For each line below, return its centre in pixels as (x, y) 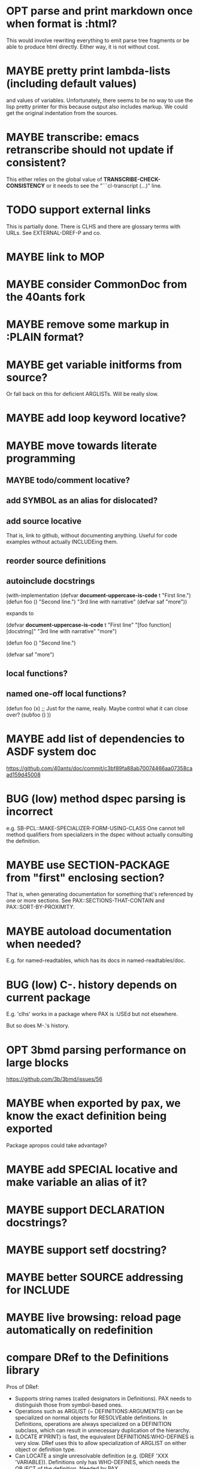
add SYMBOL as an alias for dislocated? (82, 501)
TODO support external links (78, 210)
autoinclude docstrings (51, 581)
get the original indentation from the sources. (62, 113)
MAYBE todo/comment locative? (68, 480)
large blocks (37, 1063)
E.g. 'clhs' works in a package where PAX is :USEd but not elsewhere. (92, 1014)
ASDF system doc (51, 752)
